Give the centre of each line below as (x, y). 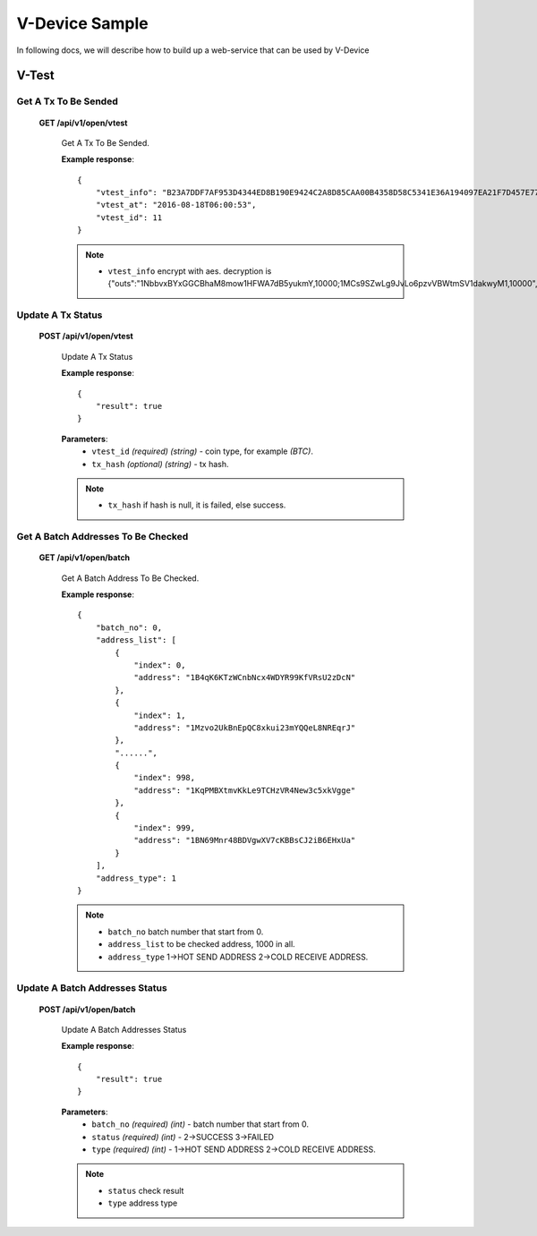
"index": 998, (165, 778)
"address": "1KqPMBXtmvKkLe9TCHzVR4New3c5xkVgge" (245, 790)
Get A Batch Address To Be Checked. (130, 578)
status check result (146, 1190)
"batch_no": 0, (129, 627)
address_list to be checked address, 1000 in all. (201, 944)
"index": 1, (160, 715)
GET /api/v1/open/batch (85, 558)
